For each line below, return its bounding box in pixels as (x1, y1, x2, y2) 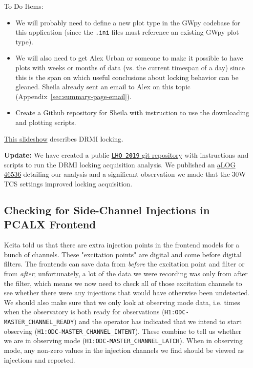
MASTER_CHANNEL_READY (4, 319, 74, 326)
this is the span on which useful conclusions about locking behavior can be (15, 72, 239, 82)
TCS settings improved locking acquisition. (4, 179, 132, 189)
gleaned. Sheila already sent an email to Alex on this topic (15, 82, 190, 92)
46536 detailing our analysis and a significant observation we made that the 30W (4, 169, 246, 179)
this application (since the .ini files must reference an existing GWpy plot (15, 27, 239, 37)
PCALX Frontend (4, 217, 96, 232)
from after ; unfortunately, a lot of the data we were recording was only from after (4, 268, 248, 278)
